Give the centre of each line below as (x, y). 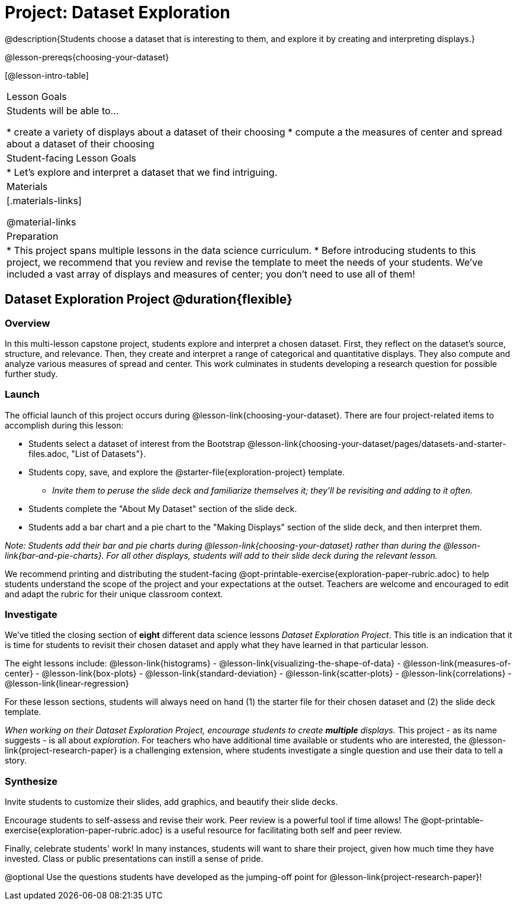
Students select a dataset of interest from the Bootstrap (137, 443)
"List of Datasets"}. (108, 453)
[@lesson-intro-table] (47, 75)
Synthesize (31, 781)
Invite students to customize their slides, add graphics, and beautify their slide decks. (171, 802)
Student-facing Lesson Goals (72, 158)
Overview (28, 323)
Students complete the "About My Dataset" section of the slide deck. (163, 508)
